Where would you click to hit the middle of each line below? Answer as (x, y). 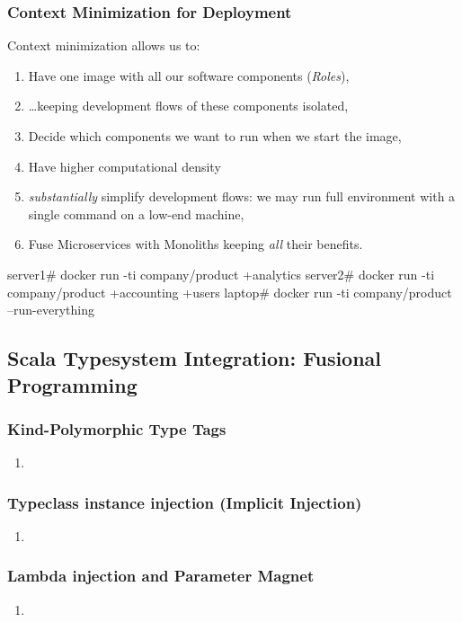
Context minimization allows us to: (104, 45)
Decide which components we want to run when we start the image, (215, 136)
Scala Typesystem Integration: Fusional (195, 358)
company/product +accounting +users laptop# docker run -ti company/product (230, 292)
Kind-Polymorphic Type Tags (117, 428)
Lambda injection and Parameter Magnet (161, 576)
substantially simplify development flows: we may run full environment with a (242, 196)
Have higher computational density (124, 166)
